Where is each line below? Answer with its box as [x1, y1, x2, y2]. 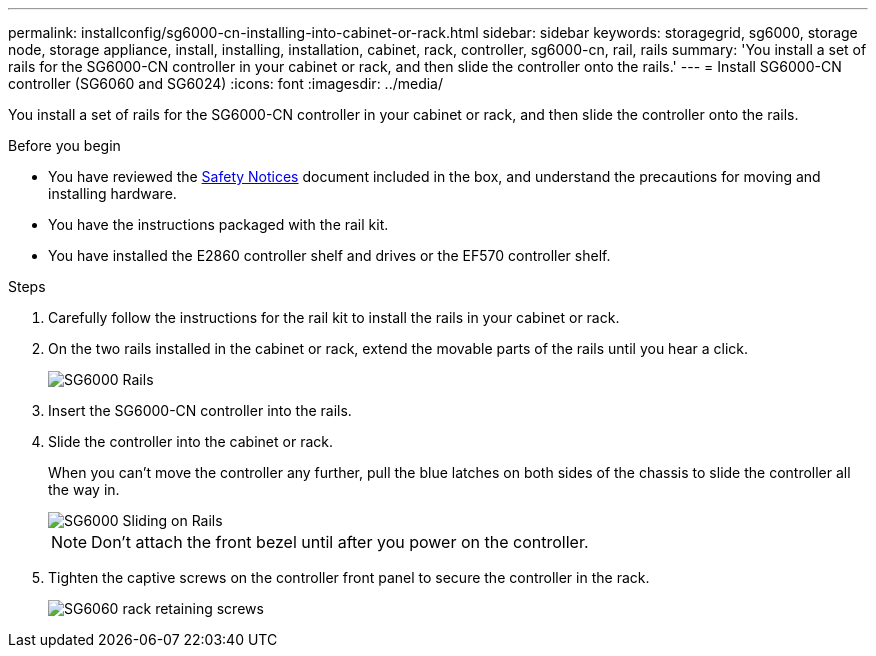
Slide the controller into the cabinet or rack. [48, 433, 333, 450]
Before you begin [8, 137, 121, 154]
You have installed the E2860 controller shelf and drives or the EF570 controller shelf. [48, 247, 611, 264]
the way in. [48, 481, 120, 498]
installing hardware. [48, 185, 177, 202]
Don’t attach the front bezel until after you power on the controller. [91, 532, 589, 552]
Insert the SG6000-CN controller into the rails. [48, 402, 352, 419]
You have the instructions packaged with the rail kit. [48, 216, 389, 233]
